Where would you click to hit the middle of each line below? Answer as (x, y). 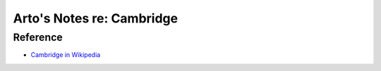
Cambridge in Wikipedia (66, 55)
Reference (38, 37)
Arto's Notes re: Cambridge (96, 18)
